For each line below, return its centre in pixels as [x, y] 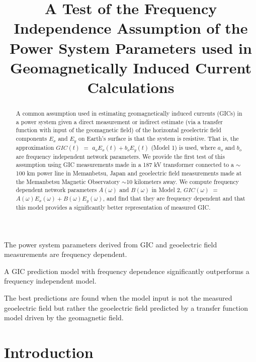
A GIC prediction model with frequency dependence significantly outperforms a [127, 271]
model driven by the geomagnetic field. [64, 318]
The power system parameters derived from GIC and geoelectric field [111, 244]
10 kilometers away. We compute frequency [183, 181]
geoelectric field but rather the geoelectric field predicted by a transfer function [126, 307]
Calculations [131, 87]
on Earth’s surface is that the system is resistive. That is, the [159, 138]
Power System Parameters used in [131, 48]
